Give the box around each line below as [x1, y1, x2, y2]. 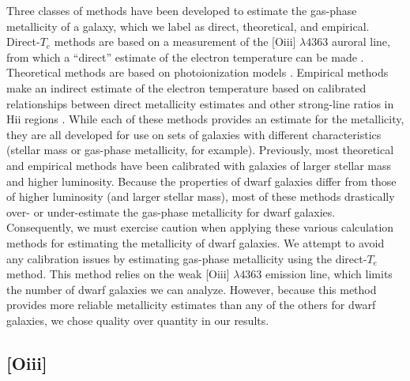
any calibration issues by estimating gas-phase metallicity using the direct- [6, 250, 367, 266]
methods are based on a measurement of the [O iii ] [54, 33, 296, 50]
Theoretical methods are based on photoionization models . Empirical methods [6, 64, 389, 81]
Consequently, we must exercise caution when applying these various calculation [6, 219, 394, 236]
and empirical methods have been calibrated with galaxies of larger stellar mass [6, 157, 392, 173]
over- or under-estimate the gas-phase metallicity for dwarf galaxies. [6, 203, 336, 220]
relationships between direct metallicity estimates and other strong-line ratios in [6, 95, 394, 111]
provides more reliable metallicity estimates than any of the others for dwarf [6, 296, 376, 313]
